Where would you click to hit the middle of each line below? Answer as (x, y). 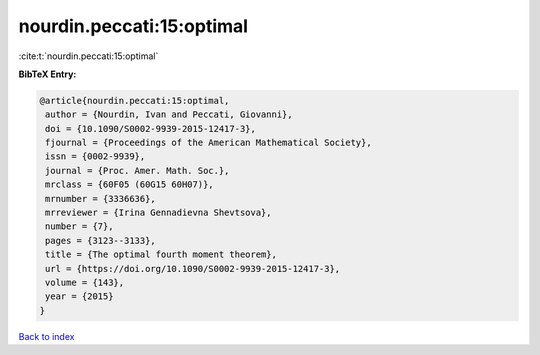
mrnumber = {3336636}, (101, 198)
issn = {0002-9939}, (95, 156)
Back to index (46, 336)
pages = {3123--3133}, (101, 240)
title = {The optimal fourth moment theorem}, (161, 254)
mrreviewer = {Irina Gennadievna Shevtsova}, (158, 213)
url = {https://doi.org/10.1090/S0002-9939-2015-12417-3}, (193, 268)
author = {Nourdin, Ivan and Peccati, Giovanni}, (169, 114)
